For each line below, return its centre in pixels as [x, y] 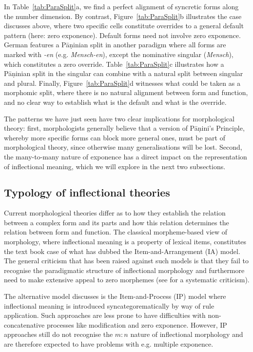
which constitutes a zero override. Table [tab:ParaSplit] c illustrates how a [114, 64]
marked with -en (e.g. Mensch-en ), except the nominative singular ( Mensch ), [119, 54]
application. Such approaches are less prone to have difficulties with [105, 315]
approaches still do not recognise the [58, 334]
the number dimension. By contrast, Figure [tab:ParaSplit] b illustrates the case [123, 16]
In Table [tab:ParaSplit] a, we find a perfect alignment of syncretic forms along [121, 6]
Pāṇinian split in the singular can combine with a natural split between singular [124, 73]
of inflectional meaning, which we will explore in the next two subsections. [115, 166]
